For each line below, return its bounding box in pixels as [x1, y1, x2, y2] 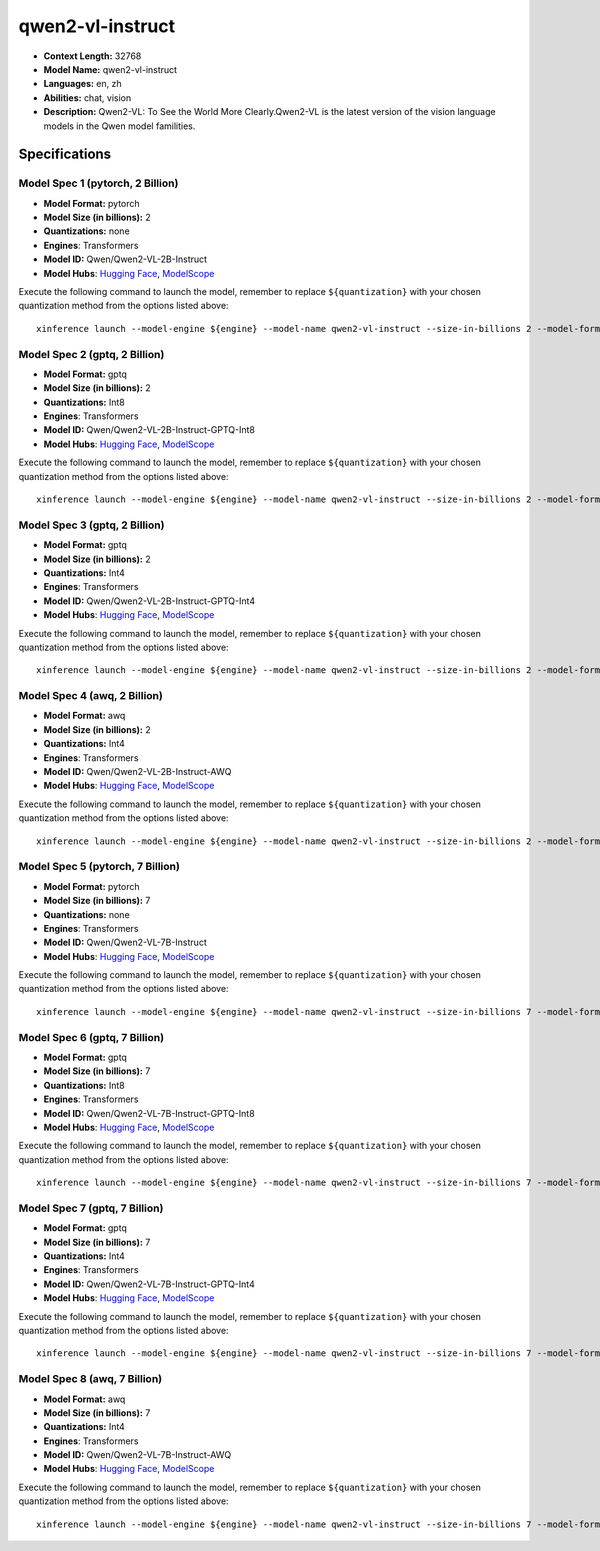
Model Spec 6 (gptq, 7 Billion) [18, 1030, 165, 1044]
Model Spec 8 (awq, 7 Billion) [18, 1372, 163, 1386]
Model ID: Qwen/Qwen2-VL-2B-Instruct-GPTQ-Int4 [43, 595, 255, 607]
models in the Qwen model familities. [43, 120, 196, 132]
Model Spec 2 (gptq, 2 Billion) [18, 347, 165, 361]
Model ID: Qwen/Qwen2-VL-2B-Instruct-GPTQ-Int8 [43, 424, 255, 436]
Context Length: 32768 [43, 50, 142, 62]
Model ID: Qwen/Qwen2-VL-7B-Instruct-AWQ [43, 1449, 232, 1461]
